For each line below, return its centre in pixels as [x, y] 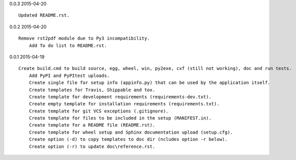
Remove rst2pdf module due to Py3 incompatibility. [84, 38]
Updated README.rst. [44, 15]
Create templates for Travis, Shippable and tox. [92, 90]
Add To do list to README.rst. [68, 45]
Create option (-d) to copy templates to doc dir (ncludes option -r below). [128, 139]
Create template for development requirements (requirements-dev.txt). [120, 97]
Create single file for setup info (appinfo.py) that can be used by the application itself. [150, 83]
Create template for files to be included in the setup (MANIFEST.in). [120, 118]
